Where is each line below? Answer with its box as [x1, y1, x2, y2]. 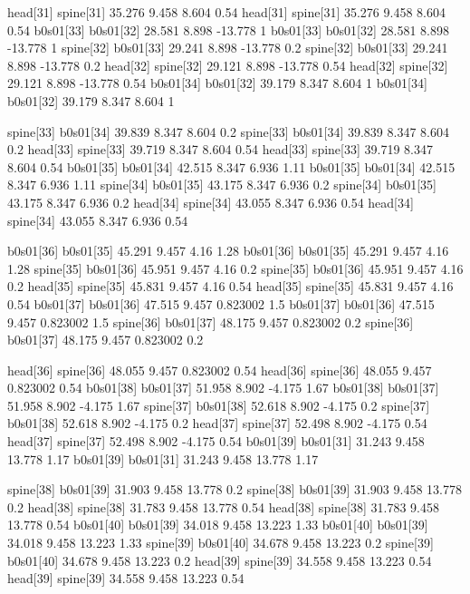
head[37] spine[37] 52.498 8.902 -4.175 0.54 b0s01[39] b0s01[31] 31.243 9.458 [7, 432, 425, 451]
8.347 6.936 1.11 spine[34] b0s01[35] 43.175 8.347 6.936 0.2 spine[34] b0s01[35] [7, 175, 436, 194]
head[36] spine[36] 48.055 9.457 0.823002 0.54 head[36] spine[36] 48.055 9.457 [7, 360, 432, 379]
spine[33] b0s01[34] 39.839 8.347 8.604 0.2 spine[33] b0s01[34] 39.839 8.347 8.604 [7, 122, 449, 141]
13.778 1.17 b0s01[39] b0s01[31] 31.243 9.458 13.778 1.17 [7, 449, 319, 468]
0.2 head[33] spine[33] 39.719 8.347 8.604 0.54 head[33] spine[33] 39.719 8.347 [7, 140, 433, 159]
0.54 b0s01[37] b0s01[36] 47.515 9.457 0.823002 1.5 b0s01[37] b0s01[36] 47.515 [7, 294, 435, 313]
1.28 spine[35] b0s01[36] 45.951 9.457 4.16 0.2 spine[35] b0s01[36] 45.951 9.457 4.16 [7, 258, 464, 278]
